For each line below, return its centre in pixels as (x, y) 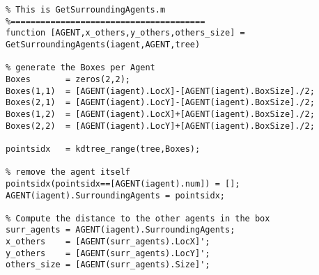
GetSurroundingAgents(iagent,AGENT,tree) (103, 44)
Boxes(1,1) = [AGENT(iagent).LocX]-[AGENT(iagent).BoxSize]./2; (160, 91)
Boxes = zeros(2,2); (68, 79)
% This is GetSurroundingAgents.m (86, 10)
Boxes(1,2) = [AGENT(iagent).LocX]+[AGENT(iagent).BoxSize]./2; (160, 114)
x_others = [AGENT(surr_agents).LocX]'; (108, 242)
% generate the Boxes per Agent (80, 68)
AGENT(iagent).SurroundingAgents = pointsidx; (115, 195)
